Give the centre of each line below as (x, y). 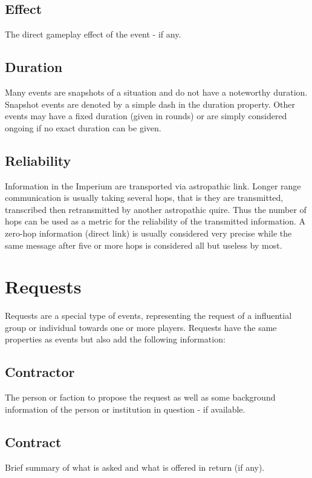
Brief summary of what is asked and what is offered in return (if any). (135, 467)
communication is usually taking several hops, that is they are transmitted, (144, 198)
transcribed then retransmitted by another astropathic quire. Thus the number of (156, 209)
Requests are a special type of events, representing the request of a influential (148, 316)
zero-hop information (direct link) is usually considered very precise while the (148, 233)
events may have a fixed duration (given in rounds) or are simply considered (146, 116)
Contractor (40, 372)
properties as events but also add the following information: (115, 339)
